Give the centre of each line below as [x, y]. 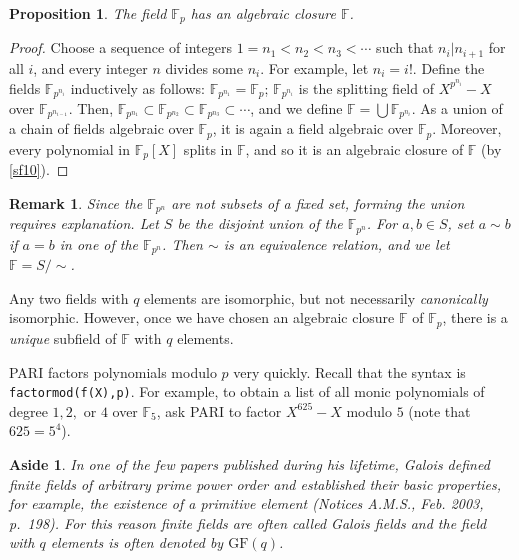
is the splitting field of [366, 87]
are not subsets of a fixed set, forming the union [318, 202]
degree [28, 410]
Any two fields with [69, 297]
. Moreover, [467, 128]
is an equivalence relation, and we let [336, 243]
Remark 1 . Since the [76, 202]
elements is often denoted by [137, 542]
